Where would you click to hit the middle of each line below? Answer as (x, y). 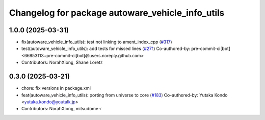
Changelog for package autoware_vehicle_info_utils (117, 13)
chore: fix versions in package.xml (56, 88)
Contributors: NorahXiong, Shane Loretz (62, 62)
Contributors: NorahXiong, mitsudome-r (62, 109)
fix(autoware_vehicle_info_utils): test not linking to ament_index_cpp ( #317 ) (97, 42)
